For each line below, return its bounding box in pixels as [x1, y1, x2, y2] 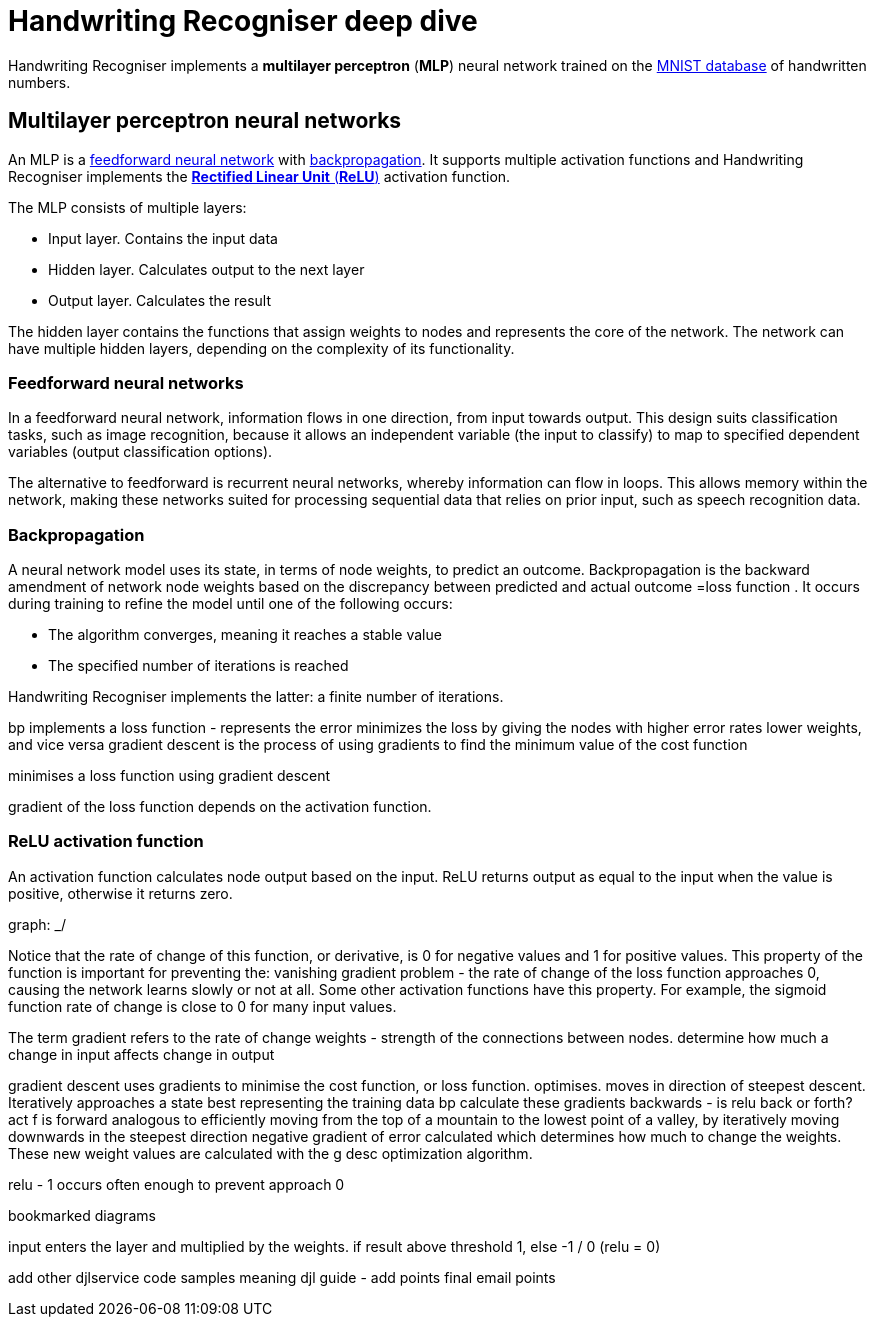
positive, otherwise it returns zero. [8, 884, 233, 902]
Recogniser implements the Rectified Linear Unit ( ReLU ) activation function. [8, 167, 511, 185]
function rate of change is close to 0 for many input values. [8, 997, 397, 1015]
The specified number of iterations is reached [48, 657, 349, 675]
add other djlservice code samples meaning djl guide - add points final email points [8, 1268, 556, 1286]
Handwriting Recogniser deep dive [8, 4, 478, 38]
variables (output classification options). [8, 443, 273, 461]
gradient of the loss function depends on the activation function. [8, 798, 432, 816]
